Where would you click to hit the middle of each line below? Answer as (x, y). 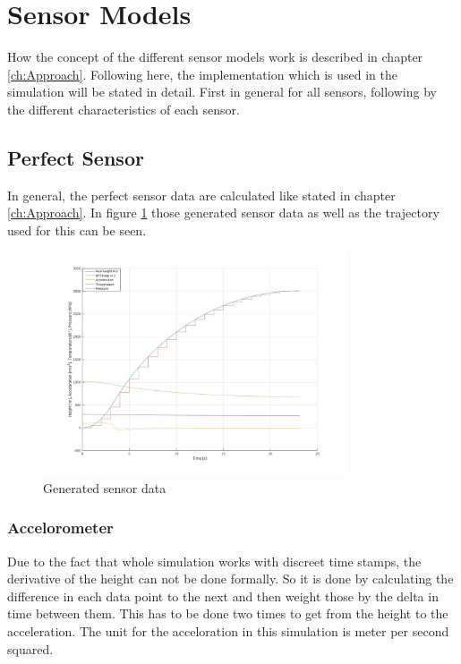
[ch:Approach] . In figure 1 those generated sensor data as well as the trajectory (223, 213)
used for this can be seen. (77, 230)
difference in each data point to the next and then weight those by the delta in (223, 596)
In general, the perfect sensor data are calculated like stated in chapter (201, 195)
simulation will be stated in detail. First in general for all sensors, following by (222, 92)
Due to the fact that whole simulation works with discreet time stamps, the (214, 561)
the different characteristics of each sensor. (124, 109)
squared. (30, 648)
